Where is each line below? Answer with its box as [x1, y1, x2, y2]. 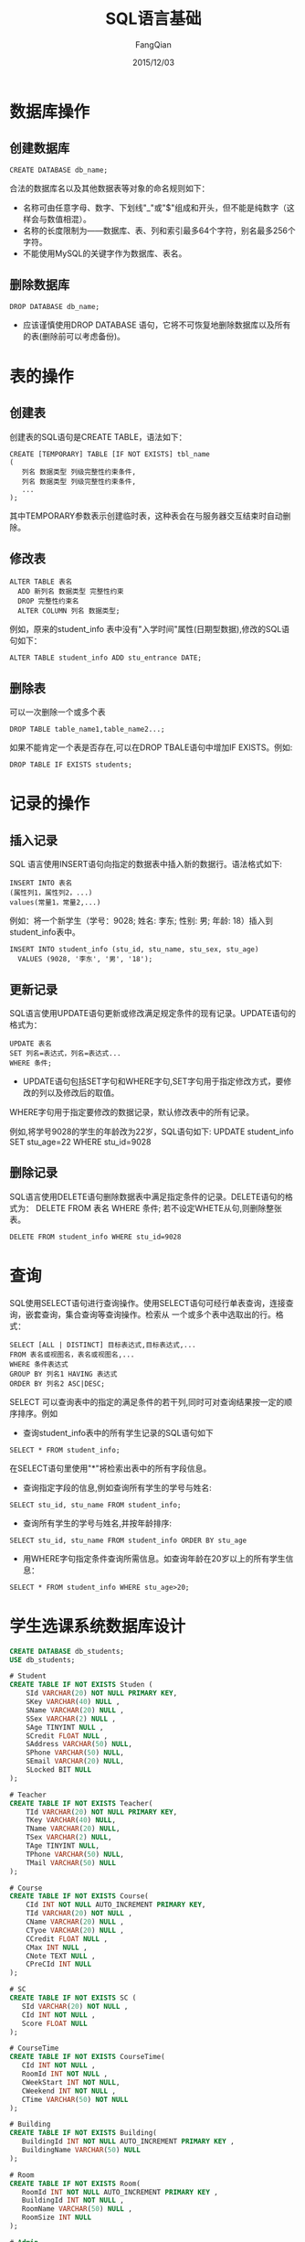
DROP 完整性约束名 [17, 596, 79, 606]
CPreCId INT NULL [26, 1959, 92, 1969]
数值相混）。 [47, 213, 91, 224]
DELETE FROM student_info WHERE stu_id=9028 [9, 1232, 182, 1241]
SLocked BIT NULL [26, 1765, 92, 1775]
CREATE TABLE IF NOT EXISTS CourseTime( [9, 2053, 166, 2062]
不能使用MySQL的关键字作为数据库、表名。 [22, 248, 187, 259]
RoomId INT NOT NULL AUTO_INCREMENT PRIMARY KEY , [21, 2187, 219, 2196]
